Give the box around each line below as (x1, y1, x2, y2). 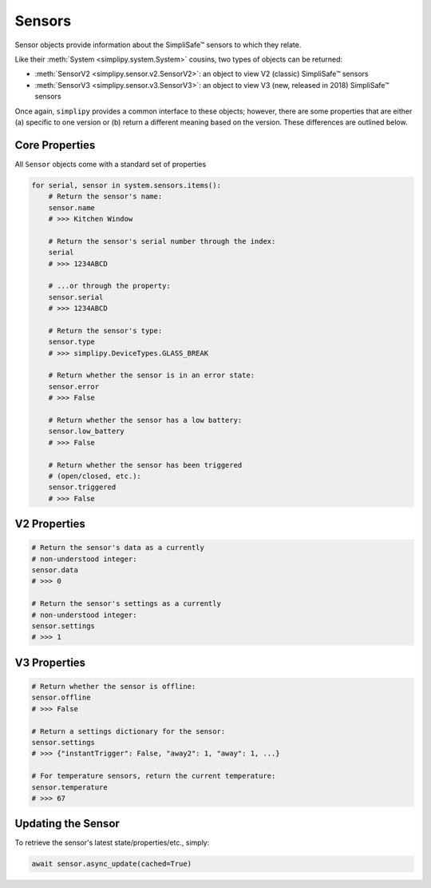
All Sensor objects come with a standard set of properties (14, 159, 207, 169)
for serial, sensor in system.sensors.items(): (31, 181, 221, 189)
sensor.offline (31, 693, 91, 703)
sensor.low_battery (48, 427, 125, 436)
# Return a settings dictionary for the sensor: (31, 727, 226, 735)
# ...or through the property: (48, 281, 171, 291)
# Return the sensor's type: (48, 326, 163, 335)
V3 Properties (14, 655, 86, 669)
